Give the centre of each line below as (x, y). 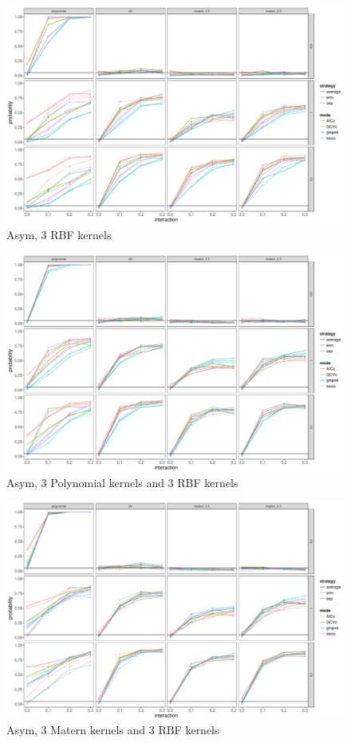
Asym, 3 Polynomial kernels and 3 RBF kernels (122, 482)
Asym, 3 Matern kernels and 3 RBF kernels (113, 730)
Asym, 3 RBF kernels (59, 235)
